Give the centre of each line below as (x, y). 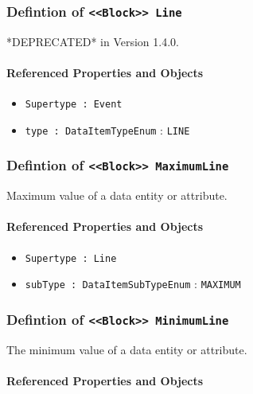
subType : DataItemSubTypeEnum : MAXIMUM (133, 284)
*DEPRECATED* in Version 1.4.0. (93, 41)
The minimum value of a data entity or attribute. (127, 349)
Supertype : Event (74, 105)
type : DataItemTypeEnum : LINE (107, 129)
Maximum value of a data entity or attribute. (117, 195)
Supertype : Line (71, 258)
